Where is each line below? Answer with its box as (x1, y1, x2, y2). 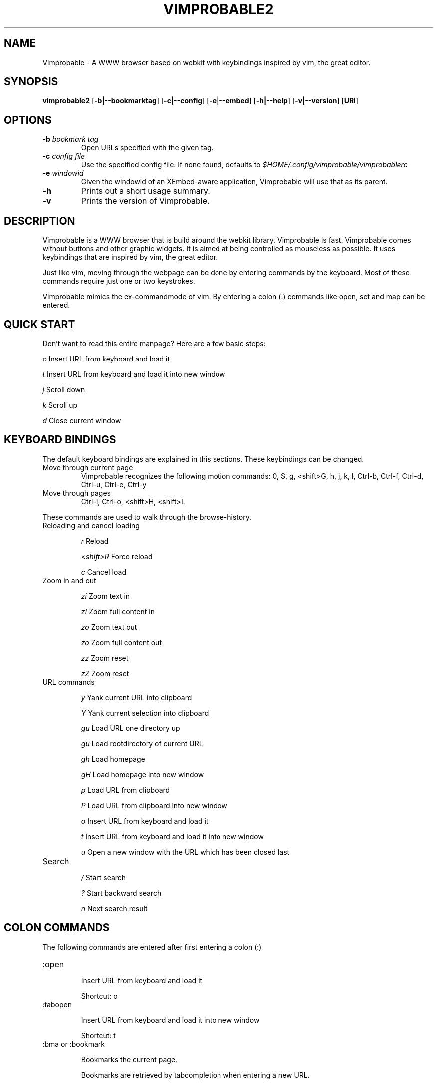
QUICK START (4, 318, 75, 331)
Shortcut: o (81, 991, 118, 1000)
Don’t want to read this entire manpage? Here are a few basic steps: (42, 339, 266, 348)
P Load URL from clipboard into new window (81, 801, 227, 810)
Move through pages (42, 488, 111, 497)
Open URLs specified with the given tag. (81, 143, 214, 152)
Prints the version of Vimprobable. (81, 196, 210, 206)
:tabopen (42, 1000, 72, 1009)
